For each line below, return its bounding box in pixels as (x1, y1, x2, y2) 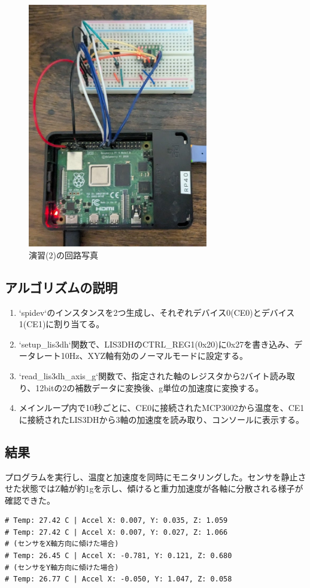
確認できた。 (5, 493, 55, 506)
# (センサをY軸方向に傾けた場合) (5, 563, 119, 572)
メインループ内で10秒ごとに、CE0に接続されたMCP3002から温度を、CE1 (19, 401, 305, 414)
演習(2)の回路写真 (29, 248, 98, 261)
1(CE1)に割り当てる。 (19, 318, 105, 330)
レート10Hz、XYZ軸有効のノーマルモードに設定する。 (35, 349, 248, 362)
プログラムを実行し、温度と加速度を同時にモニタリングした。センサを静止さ (5, 470, 306, 483)
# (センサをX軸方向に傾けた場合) (5, 540, 119, 549)
